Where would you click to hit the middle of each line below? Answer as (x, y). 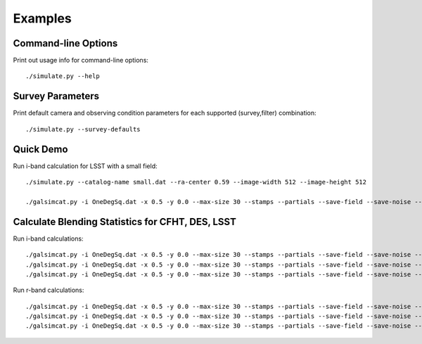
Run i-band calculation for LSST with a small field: (85, 166)
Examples (42, 18)
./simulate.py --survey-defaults (83, 129)
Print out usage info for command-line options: (81, 60)
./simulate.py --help (63, 76)
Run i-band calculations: (48, 238)
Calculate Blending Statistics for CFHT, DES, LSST (125, 222)
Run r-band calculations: (49, 290)
